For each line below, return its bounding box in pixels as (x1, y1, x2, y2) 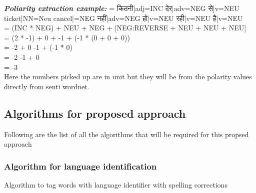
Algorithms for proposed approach (4, 105, 186, 121)
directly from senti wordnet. (4, 81, 89, 91)
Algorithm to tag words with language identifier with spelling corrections (4, 179, 227, 190)
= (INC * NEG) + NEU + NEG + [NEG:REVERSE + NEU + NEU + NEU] (4, 22, 246, 33)
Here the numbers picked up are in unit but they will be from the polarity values (4, 71, 252, 82)
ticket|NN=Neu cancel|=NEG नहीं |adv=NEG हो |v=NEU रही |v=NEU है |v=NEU (4, 12, 243, 23)
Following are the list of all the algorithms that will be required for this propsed (4, 129, 249, 139)
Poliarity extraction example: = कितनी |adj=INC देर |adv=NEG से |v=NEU (4, 3, 239, 13)
